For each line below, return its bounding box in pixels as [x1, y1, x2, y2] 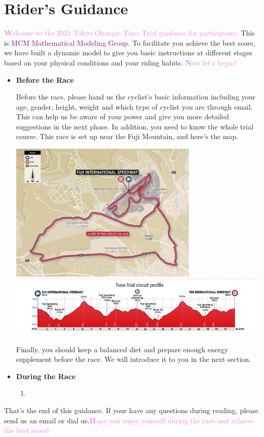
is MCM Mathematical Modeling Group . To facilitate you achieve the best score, [4, 37, 255, 48]
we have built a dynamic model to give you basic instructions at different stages [4, 47, 252, 58]
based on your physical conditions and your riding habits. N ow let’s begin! [4, 57, 237, 68]
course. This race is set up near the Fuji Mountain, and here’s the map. [16, 131, 239, 142]
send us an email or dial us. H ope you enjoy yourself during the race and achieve [4, 415, 254, 425]
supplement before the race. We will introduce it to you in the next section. [16, 354, 251, 364]
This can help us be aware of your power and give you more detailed [16, 111, 229, 122]
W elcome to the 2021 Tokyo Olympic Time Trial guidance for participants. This [4, 27, 255, 38]
